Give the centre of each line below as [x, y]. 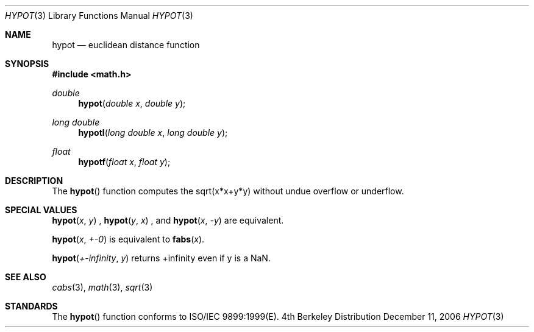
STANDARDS [31, 306]
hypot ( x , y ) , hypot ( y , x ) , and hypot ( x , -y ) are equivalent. [168, 220]
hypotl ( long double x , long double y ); [153, 132]
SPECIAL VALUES [41, 210]
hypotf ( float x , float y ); [124, 162]
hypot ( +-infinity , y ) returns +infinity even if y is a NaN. [161, 258]
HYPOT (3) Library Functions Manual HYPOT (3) [99, 16]
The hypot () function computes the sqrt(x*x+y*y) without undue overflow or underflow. [228, 191]
